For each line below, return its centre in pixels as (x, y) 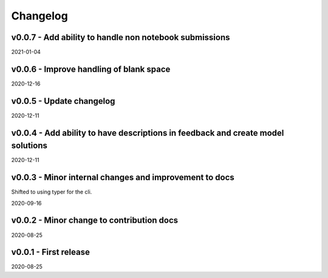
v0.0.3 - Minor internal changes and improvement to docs (123, 178)
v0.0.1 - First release (51, 252)
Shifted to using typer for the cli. (52, 192)
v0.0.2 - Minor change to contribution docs (95, 221)
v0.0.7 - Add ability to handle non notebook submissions (121, 37)
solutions (29, 146)
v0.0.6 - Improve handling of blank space (91, 69)
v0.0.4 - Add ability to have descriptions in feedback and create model (148, 133)
